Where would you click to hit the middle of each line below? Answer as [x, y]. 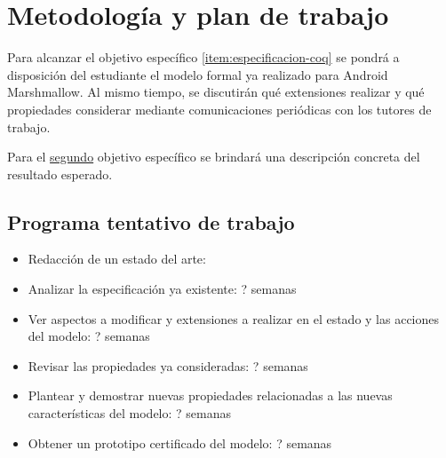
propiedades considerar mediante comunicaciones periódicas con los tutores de [219, 109]
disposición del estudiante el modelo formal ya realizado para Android [198, 74]
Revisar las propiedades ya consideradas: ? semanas [168, 365]
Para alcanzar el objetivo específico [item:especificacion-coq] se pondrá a [203, 57]
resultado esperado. [60, 174]
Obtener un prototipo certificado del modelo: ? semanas [180, 442]
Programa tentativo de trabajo [151, 221]
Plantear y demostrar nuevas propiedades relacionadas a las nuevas [210, 395]
